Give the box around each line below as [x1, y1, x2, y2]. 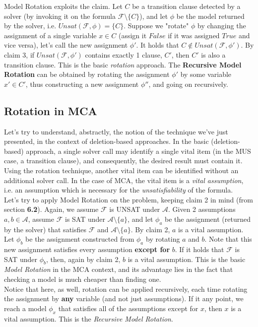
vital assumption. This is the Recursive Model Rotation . [4, 313, 173, 324]
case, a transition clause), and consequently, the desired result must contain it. [4, 155, 243, 166]
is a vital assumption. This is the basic [128, 254, 246, 264]
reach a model [4, 303, 47, 313]
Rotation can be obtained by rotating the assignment [4, 69, 170, 79]
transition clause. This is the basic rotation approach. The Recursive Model [4, 59, 242, 69]
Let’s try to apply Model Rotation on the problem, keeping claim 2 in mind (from [4, 194, 253, 204]
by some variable [180, 69, 232, 79]
